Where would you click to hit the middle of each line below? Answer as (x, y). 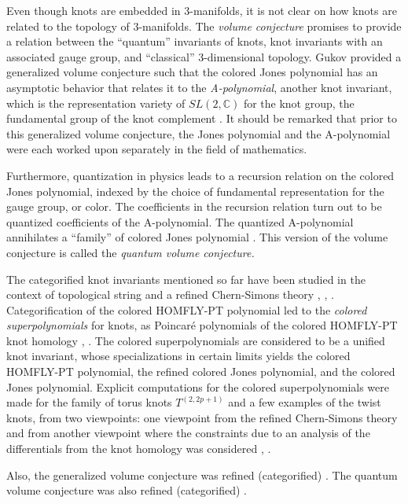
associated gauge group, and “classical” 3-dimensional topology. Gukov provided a (204, 56)
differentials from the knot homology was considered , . (139, 449)
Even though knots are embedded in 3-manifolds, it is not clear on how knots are (202, 10)
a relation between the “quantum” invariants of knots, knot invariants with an (195, 41)
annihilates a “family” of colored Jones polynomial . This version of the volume (197, 237)
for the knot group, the (299, 103)
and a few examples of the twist (305, 402)
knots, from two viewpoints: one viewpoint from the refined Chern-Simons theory (202, 417)
